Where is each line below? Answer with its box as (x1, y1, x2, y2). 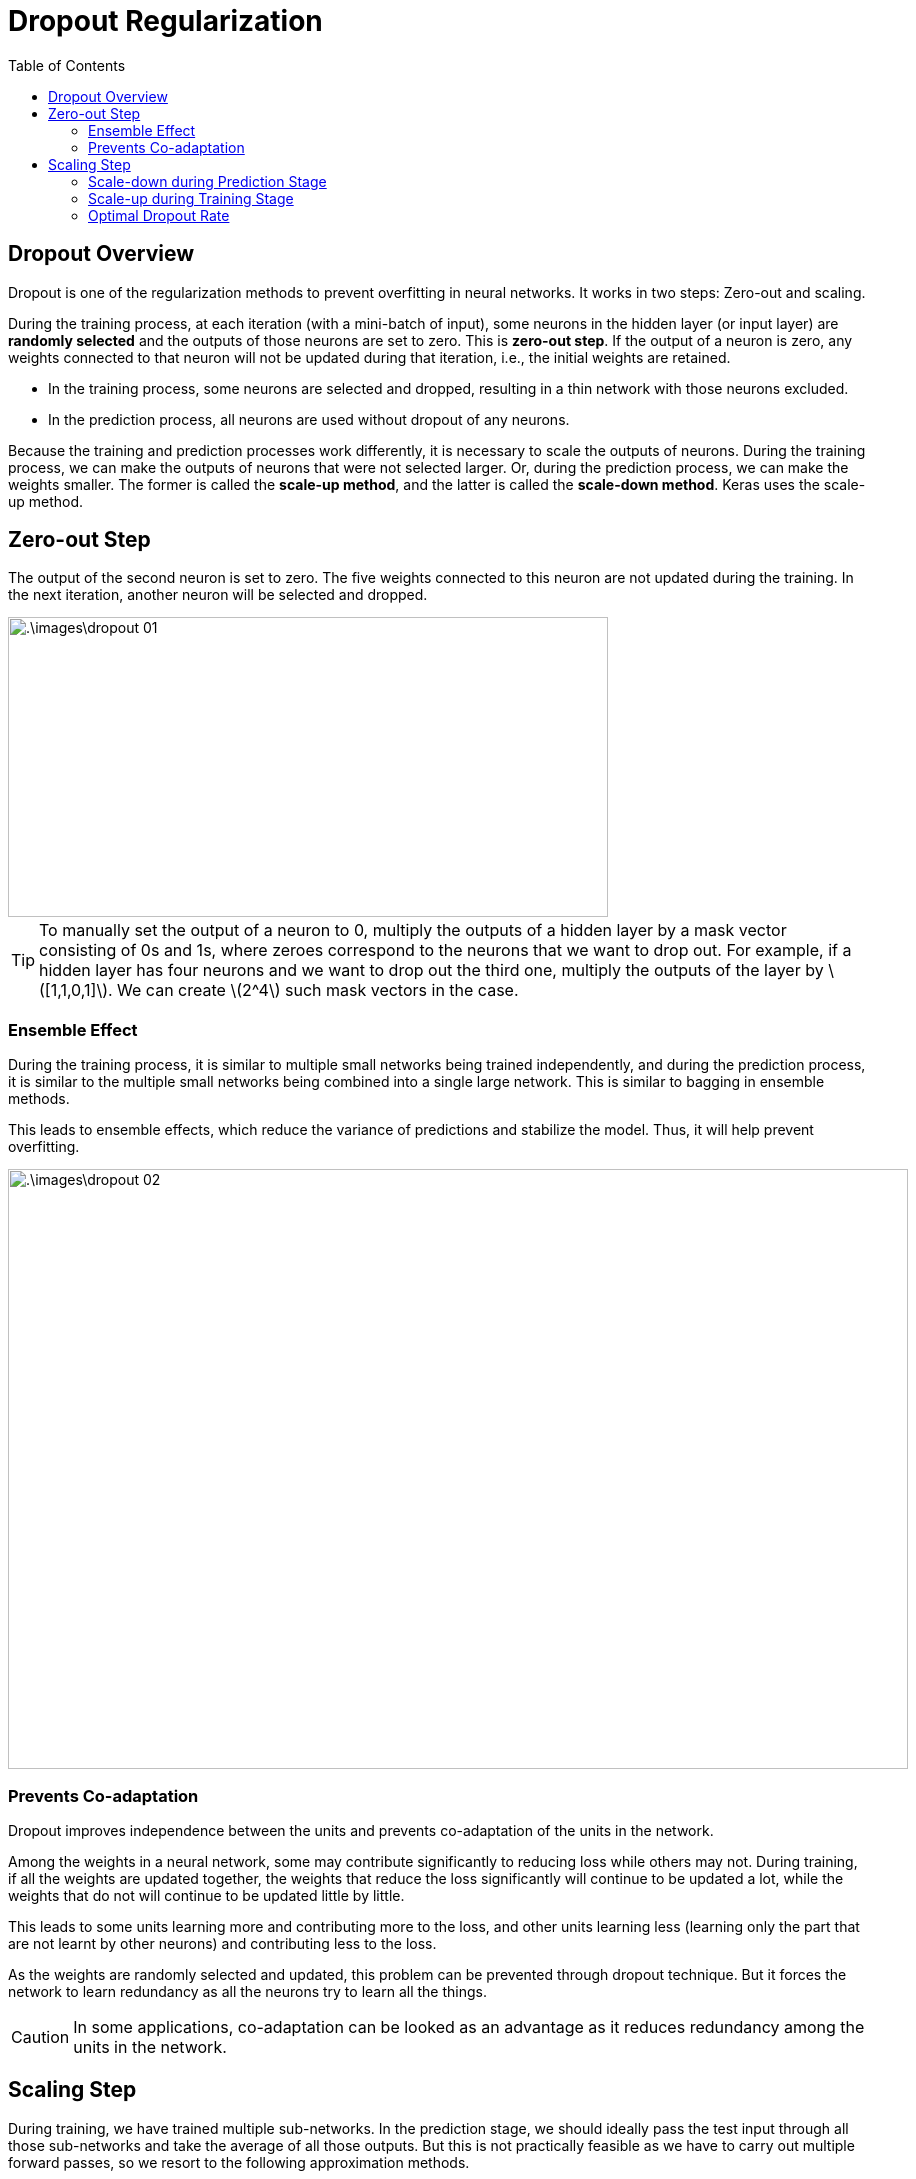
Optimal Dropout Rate (88, 206, 230, 224)
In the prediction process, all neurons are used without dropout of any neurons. (48, 410, 570, 428)
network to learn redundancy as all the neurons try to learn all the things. (8, 1982, 487, 2000)
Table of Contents (8, 56, 126, 74)
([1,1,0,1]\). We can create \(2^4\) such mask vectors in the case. (39, 980, 519, 1001)
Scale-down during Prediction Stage (88, 172, 327, 190)
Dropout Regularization (8, 4, 323, 38)
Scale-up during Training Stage (88, 189, 294, 207)
